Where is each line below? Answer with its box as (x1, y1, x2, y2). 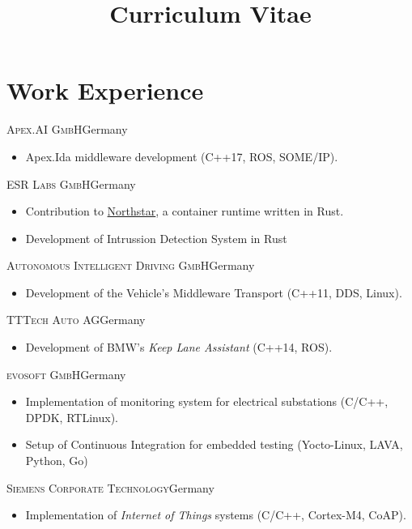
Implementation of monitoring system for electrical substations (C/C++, (25, 393, 389, 410)
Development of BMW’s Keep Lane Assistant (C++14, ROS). (25, 339, 333, 356)
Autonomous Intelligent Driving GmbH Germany (6, 257, 255, 274)
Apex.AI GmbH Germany (6, 121, 128, 138)
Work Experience (6, 74, 204, 107)
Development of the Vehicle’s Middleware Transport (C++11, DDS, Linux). (25, 284, 402, 301)
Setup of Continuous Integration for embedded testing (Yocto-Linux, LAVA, (25, 436, 403, 453)
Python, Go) (25, 452, 88, 469)
